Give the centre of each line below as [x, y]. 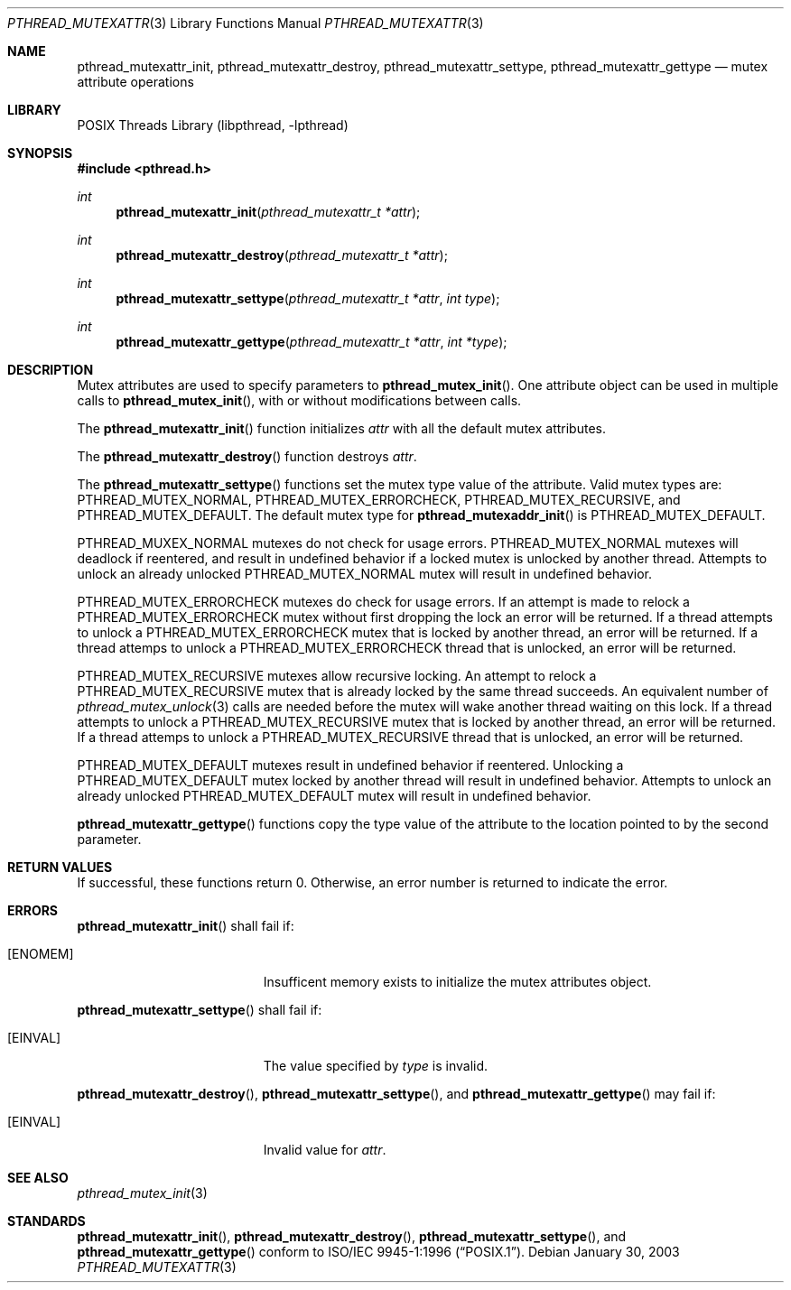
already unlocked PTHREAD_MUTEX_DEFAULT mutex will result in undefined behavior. [334, 796]
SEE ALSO [38, 1178]
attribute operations [135, 82]
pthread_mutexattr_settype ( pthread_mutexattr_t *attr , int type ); [308, 298]
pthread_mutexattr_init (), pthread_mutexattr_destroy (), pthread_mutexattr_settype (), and [352, 1236]
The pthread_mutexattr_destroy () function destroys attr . [247, 456]
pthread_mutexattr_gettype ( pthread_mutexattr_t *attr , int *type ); [312, 342]
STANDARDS [47, 1221]
